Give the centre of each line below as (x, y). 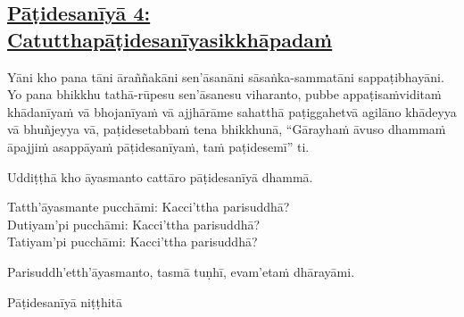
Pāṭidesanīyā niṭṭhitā (65, 301)
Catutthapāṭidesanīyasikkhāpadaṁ (170, 39)
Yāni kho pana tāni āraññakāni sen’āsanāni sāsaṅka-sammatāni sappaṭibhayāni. (226, 76)
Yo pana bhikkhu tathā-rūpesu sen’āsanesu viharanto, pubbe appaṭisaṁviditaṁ (224, 94)
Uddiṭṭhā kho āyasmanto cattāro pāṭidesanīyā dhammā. (160, 176)
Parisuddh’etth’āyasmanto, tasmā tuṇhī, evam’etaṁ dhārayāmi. (181, 271)
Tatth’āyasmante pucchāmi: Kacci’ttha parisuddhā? (149, 207)
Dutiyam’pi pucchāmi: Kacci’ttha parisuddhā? (134, 224)
